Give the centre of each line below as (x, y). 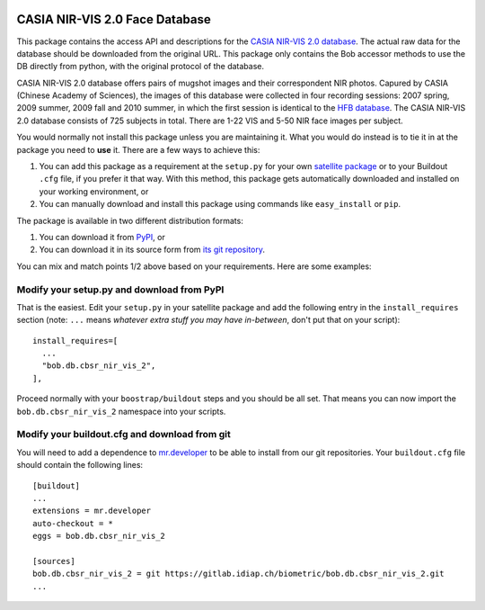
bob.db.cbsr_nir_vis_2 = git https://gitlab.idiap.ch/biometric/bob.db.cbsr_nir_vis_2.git (238, 574)
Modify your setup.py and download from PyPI (120, 290)
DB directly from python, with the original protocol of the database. (141, 67)
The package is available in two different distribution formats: (130, 220)
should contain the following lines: (80, 465)
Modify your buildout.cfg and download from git (123, 435)
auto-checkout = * (73, 523)
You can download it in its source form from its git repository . (152, 250)
